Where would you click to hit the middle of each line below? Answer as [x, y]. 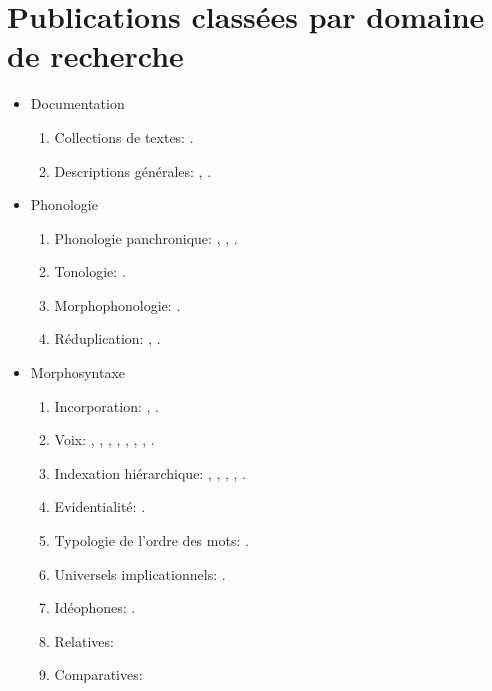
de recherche [95, 55]
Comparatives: [98, 674]
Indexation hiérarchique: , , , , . [150, 472]
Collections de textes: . [124, 136]
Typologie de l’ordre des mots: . [151, 540]
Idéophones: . [95, 607]
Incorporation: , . [106, 405]
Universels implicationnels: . [140, 573]
